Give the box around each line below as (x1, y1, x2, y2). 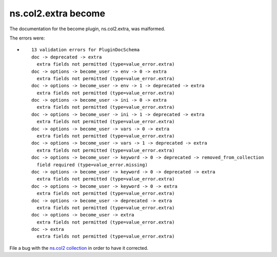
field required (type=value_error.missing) (36, 162, 148, 168)
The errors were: (9, 35, 45, 41)
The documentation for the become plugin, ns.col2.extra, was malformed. (9, 26, 166, 32)
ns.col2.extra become (9, 8, 105, 19)
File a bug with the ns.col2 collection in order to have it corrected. (9, 245, 149, 251)
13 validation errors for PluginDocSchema (31, 47, 140, 53)
